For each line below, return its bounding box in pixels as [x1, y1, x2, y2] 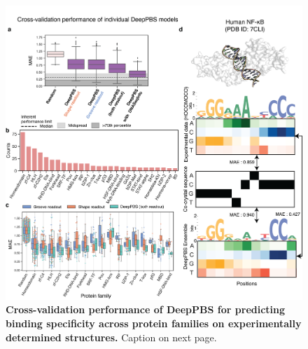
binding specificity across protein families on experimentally [6, 316, 302, 331]
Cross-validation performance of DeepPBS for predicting [6, 302, 286, 317]
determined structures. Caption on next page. [6, 329, 217, 344]
